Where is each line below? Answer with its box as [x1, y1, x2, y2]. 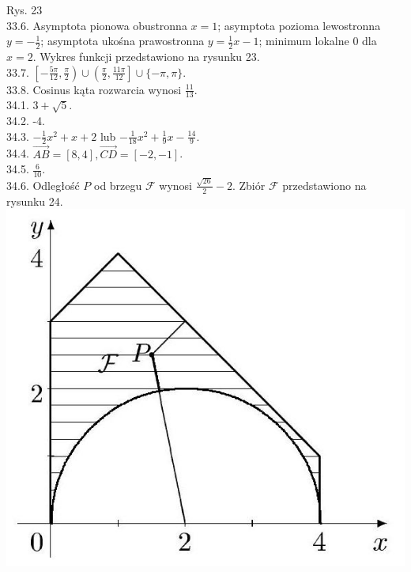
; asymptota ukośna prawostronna [40, 32, 205, 49]
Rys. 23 [6, 2, 43, 17]
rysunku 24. [6, 192, 63, 209]
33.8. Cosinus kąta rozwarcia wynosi [6, 81, 182, 97]
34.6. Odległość [6, 176, 80, 193]
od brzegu [93, 176, 142, 193]
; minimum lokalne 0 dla [258, 32, 377, 49]
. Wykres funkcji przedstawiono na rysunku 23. [32, 48, 260, 65]
